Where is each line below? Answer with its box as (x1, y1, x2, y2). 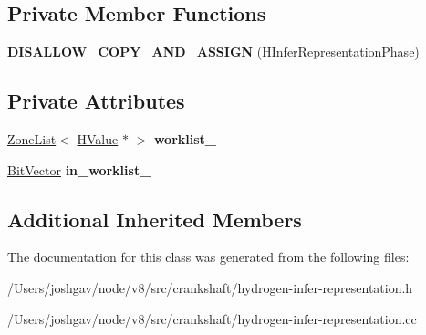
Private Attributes (7, 87, 185, 115)
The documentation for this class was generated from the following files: (7, 247, 410, 267)
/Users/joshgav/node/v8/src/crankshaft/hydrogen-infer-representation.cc (7, 309, 417, 328)
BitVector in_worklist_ (7, 160, 151, 179)
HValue (77, 130, 119, 148)
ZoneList (7, 130, 57, 148)
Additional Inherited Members (7, 204, 302, 233)
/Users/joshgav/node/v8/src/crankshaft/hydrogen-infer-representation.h (7, 277, 413, 297)
